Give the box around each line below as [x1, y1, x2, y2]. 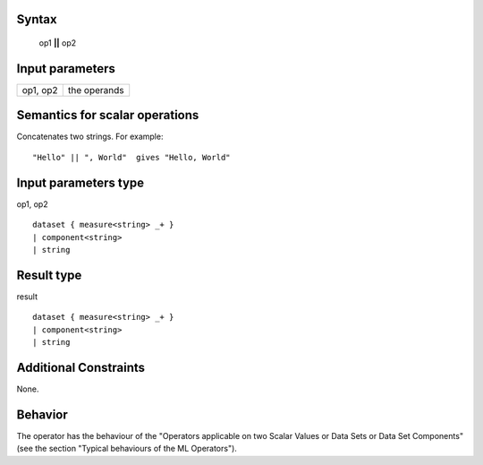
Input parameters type [16, 175, 145, 190]
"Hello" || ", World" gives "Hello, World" [32, 152, 232, 162]
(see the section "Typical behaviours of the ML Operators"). [16, 443, 237, 454]
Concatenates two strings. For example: [16, 131, 164, 142]
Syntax [16, 12, 57, 27]
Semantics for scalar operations [16, 108, 199, 123]
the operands [67, 83, 124, 96]
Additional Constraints [16, 359, 146, 375]
